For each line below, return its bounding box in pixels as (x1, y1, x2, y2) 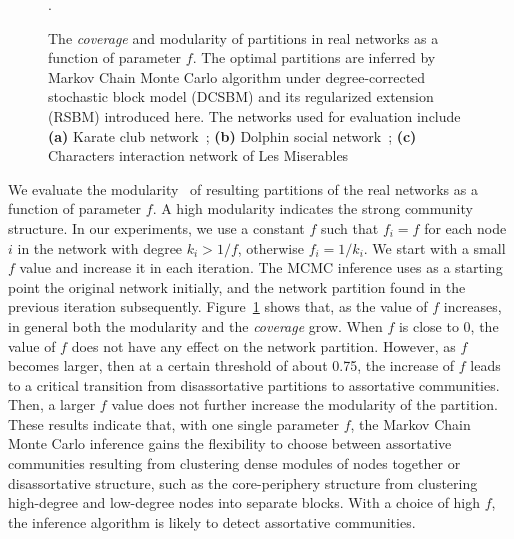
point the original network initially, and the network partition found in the (8, 276, 466, 297)
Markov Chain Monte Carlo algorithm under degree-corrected (48, 66, 426, 87)
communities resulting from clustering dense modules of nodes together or (8, 453, 461, 474)
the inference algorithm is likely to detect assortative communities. (8, 511, 416, 532)
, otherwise (237, 237, 304, 258)
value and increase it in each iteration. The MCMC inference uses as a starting (19, 257, 503, 278)
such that (320, 217, 379, 238)
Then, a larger (8, 394, 96, 415)
